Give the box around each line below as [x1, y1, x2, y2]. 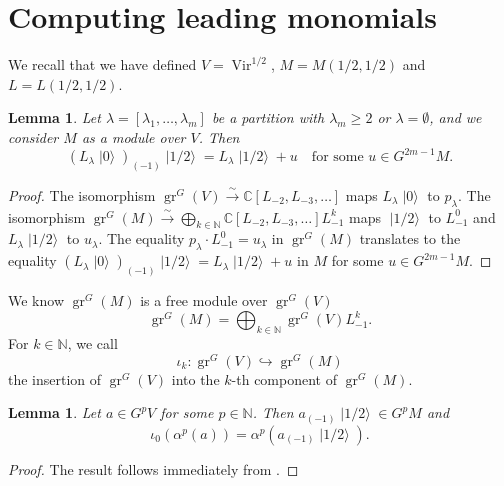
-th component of [231, 368, 337, 389]
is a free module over [140, 290, 268, 311]
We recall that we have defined [8, 54, 197, 75]
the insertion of [8, 368, 102, 389]
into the [171, 368, 220, 389]
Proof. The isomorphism [8, 184, 156, 205]
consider [8, 126, 59, 147]
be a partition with [211, 107, 325, 128]
